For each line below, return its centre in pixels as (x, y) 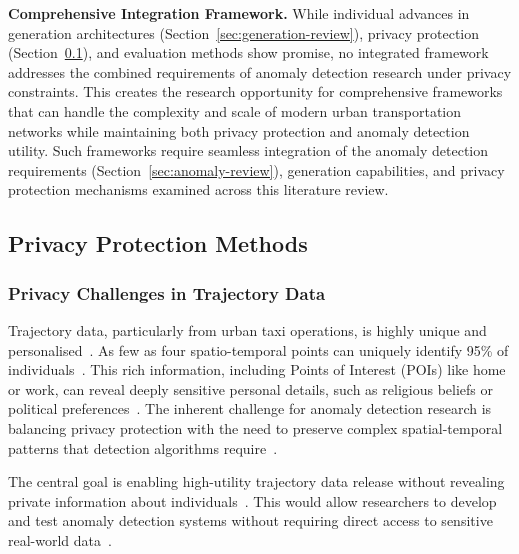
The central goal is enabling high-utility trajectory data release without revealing (256, 481)
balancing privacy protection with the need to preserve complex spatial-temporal (255, 427)
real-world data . (60, 539)
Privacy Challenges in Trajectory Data (167, 292)
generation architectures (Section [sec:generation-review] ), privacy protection (244, 32)
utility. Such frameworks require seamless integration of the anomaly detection (248, 150)
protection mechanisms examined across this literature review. (198, 189)
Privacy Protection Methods (158, 243)
